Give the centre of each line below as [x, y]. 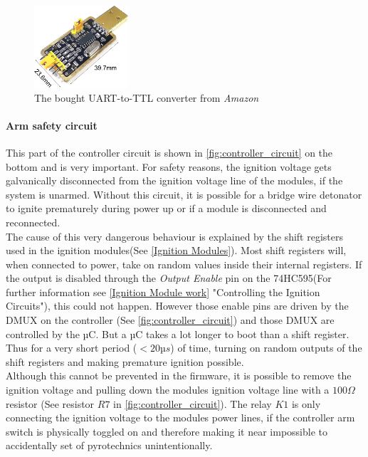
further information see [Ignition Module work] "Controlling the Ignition [163, 291]
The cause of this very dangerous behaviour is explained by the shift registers [175, 236]
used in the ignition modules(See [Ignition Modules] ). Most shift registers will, [176, 250]
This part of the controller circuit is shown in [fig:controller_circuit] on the [169, 152]
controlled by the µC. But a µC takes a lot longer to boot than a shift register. [178, 333]
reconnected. [33, 222]
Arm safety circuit [52, 125]
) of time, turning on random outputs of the [266, 348]
